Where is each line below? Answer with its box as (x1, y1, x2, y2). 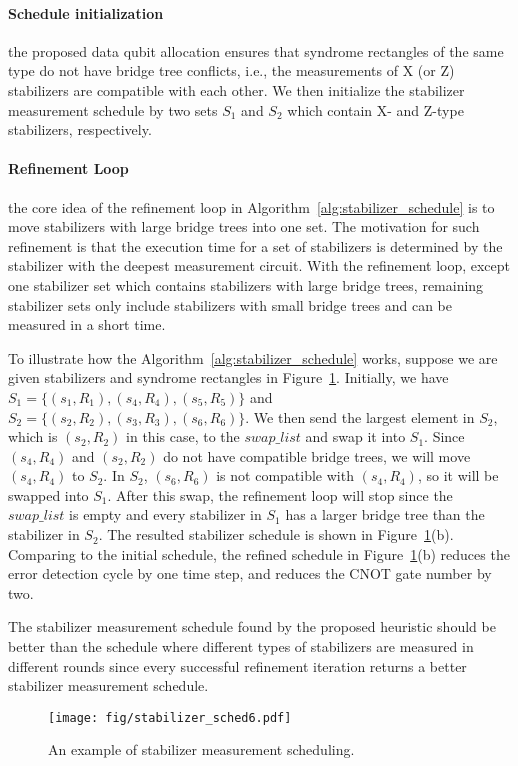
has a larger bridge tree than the (285, 504, 485, 525)
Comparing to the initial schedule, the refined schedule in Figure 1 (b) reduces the (8, 543, 510, 564)
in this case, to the (126, 426, 240, 447)
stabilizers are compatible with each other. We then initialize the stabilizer (8, 79, 465, 100)
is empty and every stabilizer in (69, 504, 262, 525)
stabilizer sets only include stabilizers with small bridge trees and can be (8, 294, 453, 315)
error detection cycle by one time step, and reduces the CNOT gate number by (8, 563, 492, 584)
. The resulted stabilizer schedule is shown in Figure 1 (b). (98, 524, 454, 545)
